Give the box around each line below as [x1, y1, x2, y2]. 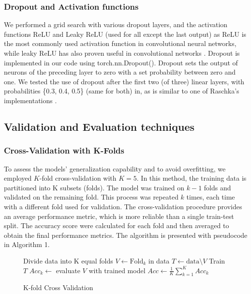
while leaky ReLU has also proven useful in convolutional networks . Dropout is [4, 48, 240, 58]
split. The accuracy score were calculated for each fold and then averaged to [4, 220, 229, 231]
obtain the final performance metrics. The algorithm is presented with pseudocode [4, 230, 248, 240]
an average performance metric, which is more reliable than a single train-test [4, 211, 234, 221]
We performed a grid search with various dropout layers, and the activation [4, 19, 228, 30]
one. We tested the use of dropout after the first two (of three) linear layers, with [4, 76, 245, 86]
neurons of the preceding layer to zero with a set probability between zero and [4, 67, 236, 77]
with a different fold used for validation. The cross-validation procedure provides [4, 201, 242, 211]
